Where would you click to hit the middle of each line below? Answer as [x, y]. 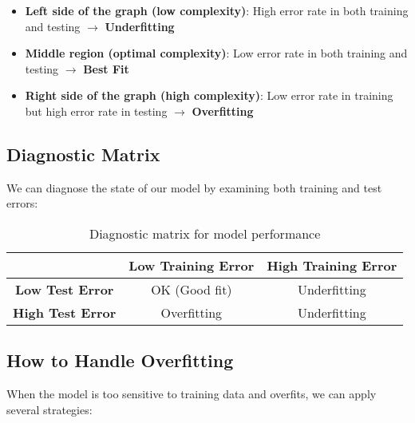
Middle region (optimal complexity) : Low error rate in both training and [216, 53]
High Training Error [332, 265]
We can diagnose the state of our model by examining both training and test [194, 187]
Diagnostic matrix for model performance [205, 233]
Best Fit [106, 68]
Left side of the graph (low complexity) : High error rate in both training [217, 10]
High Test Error [65, 312]
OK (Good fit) [192, 289]
